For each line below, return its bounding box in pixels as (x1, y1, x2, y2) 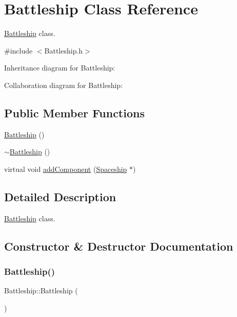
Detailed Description (4, 188, 116, 204)
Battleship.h (44, 45, 83, 56)
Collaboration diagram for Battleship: (4, 79, 123, 90)
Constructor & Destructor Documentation (4, 238, 233, 254)
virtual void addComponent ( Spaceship (4, 163, 127, 174)
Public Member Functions (4, 104, 145, 120)
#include (4, 45, 33, 56)
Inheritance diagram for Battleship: (4, 62, 115, 73)
